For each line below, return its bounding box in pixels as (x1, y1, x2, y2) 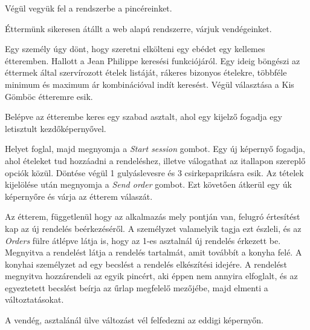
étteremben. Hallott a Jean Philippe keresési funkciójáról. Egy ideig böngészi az (5, 54, 300, 67)
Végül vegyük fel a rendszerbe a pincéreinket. (5, 2, 172, 14)
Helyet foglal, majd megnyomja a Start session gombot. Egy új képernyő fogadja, (5, 142, 305, 155)
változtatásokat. (5, 293, 64, 306)
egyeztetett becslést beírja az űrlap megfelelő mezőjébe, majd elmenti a (5, 281, 268, 294)
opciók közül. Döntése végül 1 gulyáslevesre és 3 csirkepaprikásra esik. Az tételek (5, 166, 304, 179)
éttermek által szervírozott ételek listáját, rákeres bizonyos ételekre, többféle (5, 66, 287, 79)
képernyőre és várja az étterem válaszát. (5, 190, 153, 202)
